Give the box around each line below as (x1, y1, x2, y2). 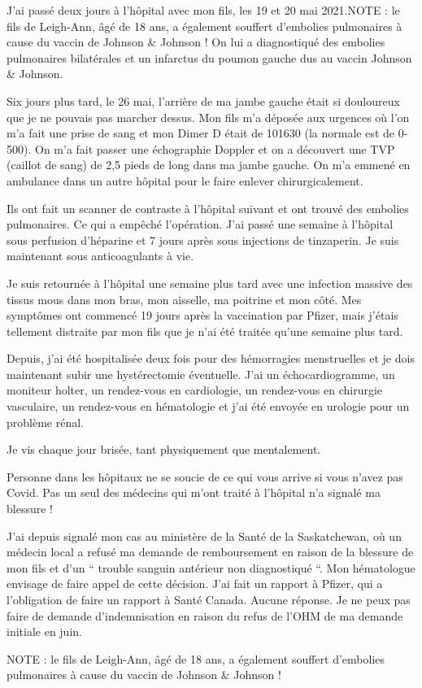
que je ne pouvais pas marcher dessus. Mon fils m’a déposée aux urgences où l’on (7, 108, 410, 125)
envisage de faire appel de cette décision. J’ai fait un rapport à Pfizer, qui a (7, 575, 383, 592)
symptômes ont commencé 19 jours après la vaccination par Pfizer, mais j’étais (7, 307, 398, 324)
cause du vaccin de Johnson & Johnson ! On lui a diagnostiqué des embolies (7, 33, 385, 50)
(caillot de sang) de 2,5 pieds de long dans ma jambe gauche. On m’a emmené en (7, 156, 411, 173)
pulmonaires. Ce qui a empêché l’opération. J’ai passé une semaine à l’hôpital (7, 216, 394, 233)
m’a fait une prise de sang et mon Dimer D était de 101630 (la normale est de (7, 124, 395, 142)
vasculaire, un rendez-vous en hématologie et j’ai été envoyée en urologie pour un (7, 398, 410, 415)
